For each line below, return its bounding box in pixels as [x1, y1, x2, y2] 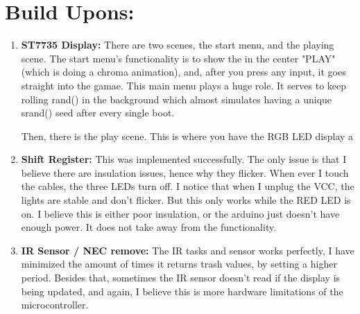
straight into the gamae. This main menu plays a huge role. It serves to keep [21, 78, 347, 92]
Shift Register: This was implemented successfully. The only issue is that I [21, 152, 347, 166]
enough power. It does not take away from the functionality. [21, 220, 277, 234]
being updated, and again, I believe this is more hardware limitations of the [21, 284, 343, 298]
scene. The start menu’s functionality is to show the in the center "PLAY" [21, 51, 336, 65]
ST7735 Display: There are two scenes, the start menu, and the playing [21, 37, 334, 52]
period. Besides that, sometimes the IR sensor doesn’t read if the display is [21, 270, 341, 285]
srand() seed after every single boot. [21, 105, 175, 120]
